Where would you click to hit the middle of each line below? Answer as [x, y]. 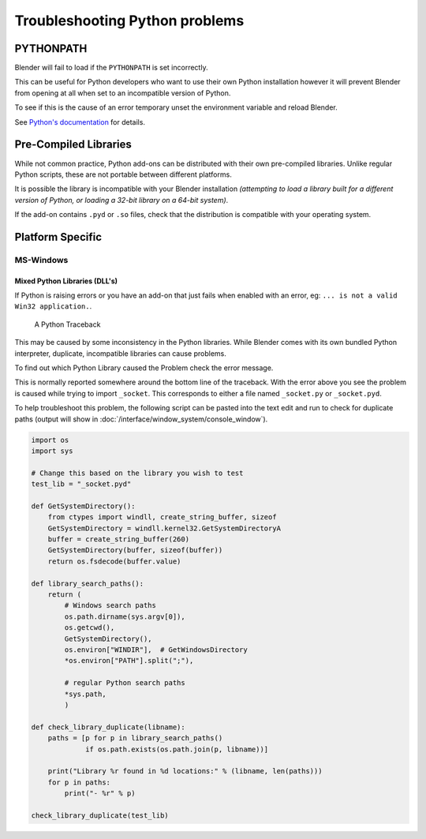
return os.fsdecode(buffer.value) [114, 561]
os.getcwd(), [90, 628]
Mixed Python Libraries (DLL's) [66, 281]
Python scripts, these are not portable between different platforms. [123, 174]
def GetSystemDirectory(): [83, 506]
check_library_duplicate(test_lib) [100, 815]
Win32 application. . [53, 306]
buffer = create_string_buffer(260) [118, 539]
